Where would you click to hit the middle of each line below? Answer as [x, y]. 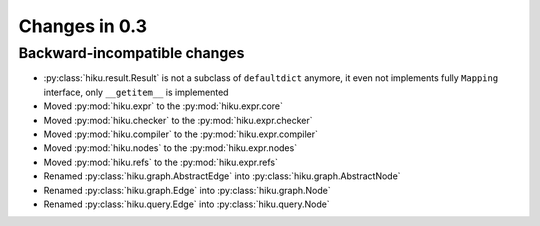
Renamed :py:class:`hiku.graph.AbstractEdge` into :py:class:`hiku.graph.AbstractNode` [222, 176]
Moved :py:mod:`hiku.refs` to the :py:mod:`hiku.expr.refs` [161, 162]
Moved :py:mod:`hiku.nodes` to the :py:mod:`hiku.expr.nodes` [170, 148]
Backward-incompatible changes [131, 53]
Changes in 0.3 [83, 26]
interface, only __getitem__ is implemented [136, 92]
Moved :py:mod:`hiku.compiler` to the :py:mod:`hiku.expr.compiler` [181, 134]
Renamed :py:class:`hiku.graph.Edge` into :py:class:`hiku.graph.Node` [187, 190]
